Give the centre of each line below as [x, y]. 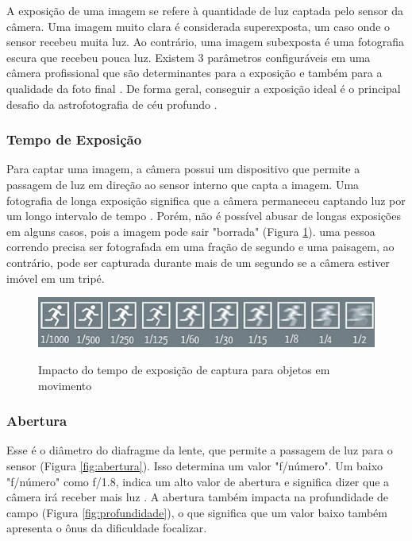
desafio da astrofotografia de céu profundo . [112, 104]
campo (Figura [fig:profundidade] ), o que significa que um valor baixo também [197, 512]
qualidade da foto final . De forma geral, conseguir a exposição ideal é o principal [204, 88]
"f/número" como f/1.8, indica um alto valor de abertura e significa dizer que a [198, 481]
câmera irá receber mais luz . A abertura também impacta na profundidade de [198, 497]
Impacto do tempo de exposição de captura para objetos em [184, 370]
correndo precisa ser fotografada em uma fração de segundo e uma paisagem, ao [200, 247]
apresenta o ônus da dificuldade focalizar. [107, 528]
